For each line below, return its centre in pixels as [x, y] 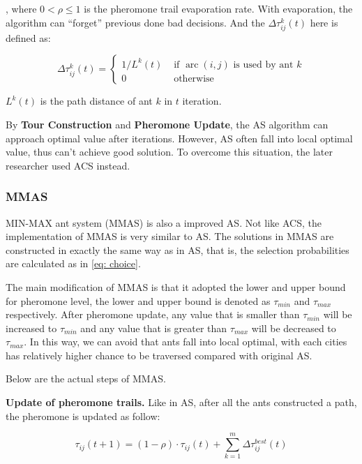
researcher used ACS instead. [68, 165]
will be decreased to [294, 328]
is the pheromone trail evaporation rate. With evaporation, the [218, 8]
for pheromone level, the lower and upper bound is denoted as [138, 300]
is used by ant [263, 65]
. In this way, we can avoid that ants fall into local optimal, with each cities [186, 342]
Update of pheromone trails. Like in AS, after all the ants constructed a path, [181, 402]
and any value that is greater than [154, 328]
